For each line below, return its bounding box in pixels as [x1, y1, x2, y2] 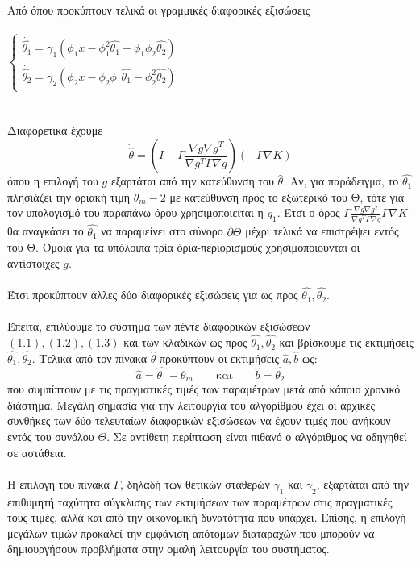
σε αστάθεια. [7, 443, 67, 460]
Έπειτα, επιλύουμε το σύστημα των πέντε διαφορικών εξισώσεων [7, 318, 310, 335]
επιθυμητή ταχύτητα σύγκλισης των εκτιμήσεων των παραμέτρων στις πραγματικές [7, 493, 393, 510]
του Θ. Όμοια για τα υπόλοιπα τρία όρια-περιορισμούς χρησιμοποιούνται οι [7, 239, 360, 256]
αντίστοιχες [7, 254, 60, 271]
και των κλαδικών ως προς [123, 334, 247, 351]
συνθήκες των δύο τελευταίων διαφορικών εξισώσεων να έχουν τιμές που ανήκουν [7, 412, 391, 429]
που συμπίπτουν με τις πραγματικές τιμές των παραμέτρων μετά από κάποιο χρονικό [7, 381, 401, 398]
